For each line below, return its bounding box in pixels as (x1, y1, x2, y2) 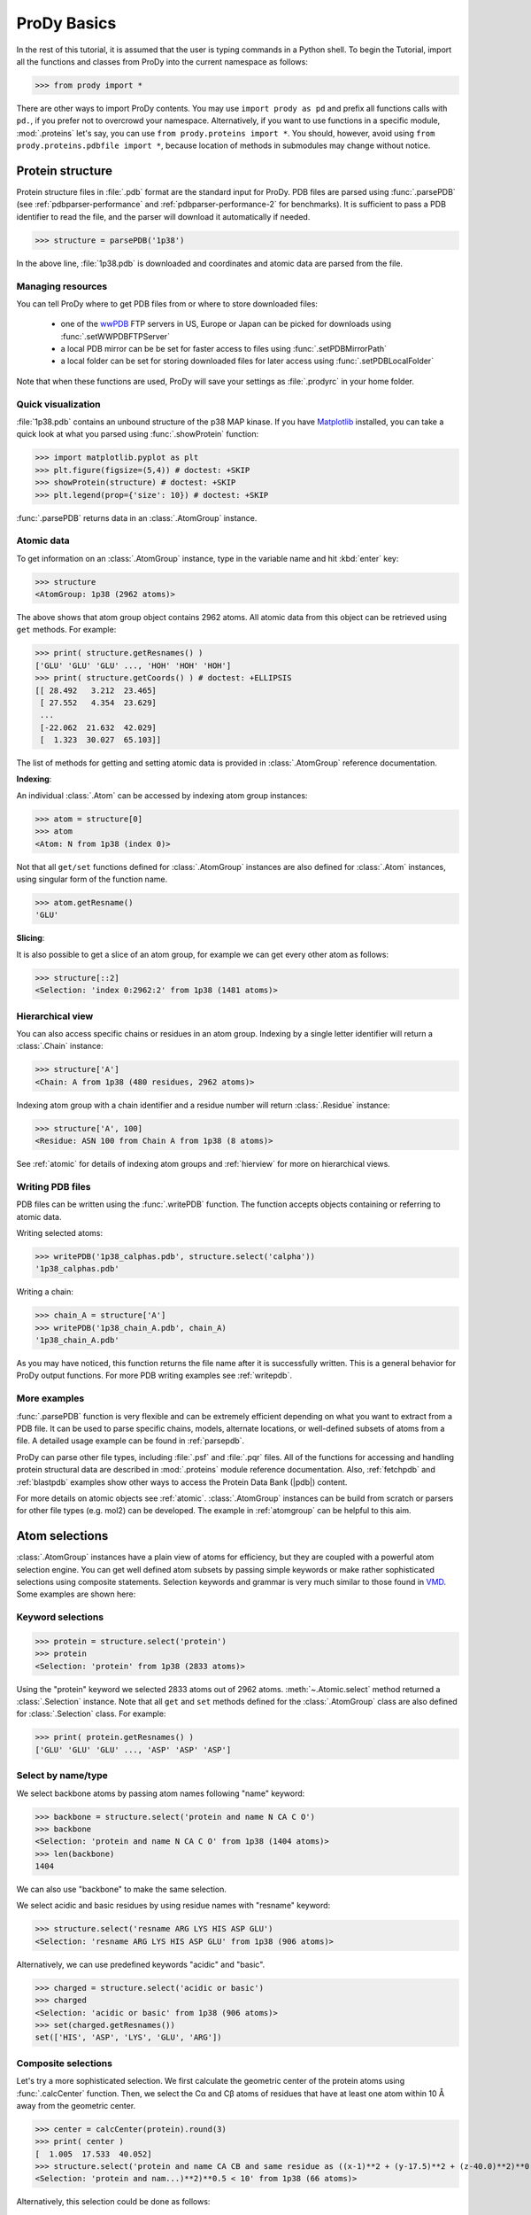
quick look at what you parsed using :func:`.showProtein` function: (16, 429, 259, 439)
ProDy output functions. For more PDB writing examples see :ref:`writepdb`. (16, 1370, 292, 1381)
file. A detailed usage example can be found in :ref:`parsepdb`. (16, 1435, 245, 1446)
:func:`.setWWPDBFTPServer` (60, 330, 170, 341)
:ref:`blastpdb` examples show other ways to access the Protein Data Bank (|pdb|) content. (16, 1476, 348, 1488)
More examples (16, 1392, 85, 1404)
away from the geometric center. (16, 2100, 136, 2110)
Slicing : (16, 933, 45, 944)
